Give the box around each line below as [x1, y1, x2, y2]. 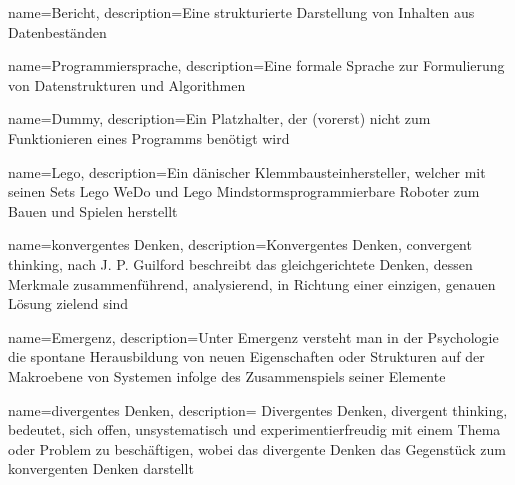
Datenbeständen [8, 21, 107, 42]
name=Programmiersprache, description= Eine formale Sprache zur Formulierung [8, 55, 505, 76]
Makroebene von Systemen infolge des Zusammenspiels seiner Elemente [8, 365, 446, 386]
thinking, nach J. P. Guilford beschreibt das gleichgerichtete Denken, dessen [8, 253, 473, 274]
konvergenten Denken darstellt [8, 458, 194, 479]
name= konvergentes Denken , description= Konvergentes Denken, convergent [8, 234, 472, 255]
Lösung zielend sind [8, 293, 129, 314]
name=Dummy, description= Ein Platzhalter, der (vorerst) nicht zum [8, 108, 431, 129]
